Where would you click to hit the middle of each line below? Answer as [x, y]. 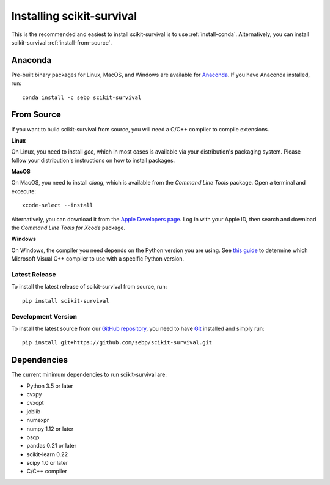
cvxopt [35, 403]
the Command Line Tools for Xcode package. [68, 228]
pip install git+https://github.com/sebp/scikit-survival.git [117, 343]
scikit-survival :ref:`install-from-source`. [62, 42]
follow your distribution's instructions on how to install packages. [93, 160]
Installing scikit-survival [74, 16]
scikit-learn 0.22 [47, 454]
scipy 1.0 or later [47, 463]
